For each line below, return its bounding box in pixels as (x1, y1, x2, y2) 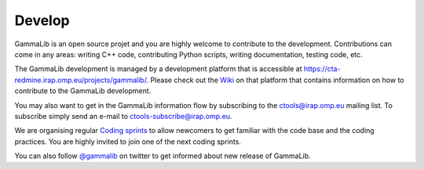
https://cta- (303, 64, 341, 74)
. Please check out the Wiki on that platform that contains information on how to (146, 75, 404, 84)
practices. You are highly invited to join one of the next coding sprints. (14, 137, 241, 146)
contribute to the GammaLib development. (14, 86, 152, 95)
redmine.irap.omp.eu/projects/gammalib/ (14, 75, 147, 84)
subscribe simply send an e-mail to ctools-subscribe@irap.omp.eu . (14, 111, 232, 120)
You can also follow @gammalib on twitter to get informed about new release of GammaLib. (14, 151, 311, 160)
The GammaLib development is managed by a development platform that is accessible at (14, 64, 302, 74)
